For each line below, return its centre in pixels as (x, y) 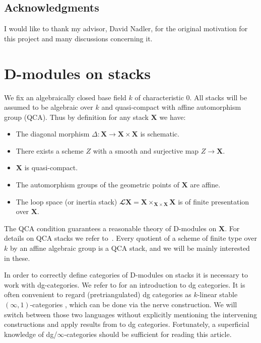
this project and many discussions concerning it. (78, 38)
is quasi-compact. (51, 167)
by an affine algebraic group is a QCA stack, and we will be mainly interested (130, 248)
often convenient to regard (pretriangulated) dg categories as (98, 294)
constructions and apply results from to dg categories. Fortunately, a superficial (127, 324)
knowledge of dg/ (31, 334)
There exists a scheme (50, 150)
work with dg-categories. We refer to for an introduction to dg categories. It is (125, 284)
